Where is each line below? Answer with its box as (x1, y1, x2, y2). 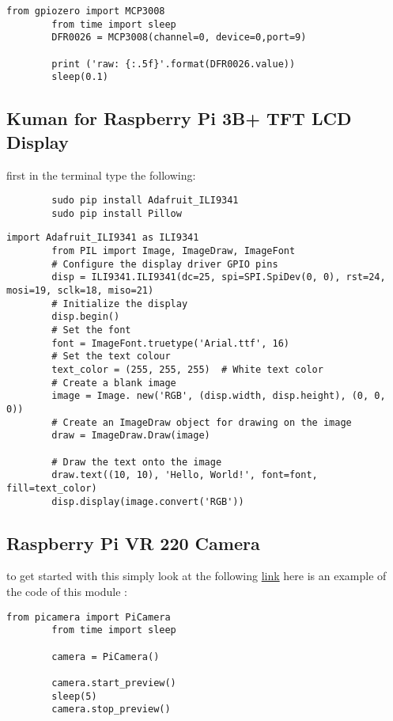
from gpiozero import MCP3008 (6, 6, 165, 17)
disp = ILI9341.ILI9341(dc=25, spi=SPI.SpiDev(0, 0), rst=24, (51, 271, 386, 283)
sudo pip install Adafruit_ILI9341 (51, 195, 239, 207)
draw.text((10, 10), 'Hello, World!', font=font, (51, 469, 318, 481)
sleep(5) (51, 690, 97, 702)
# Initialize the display (51, 298, 188, 309)
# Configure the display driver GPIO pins (51, 258, 278, 270)
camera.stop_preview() (51, 704, 171, 715)
